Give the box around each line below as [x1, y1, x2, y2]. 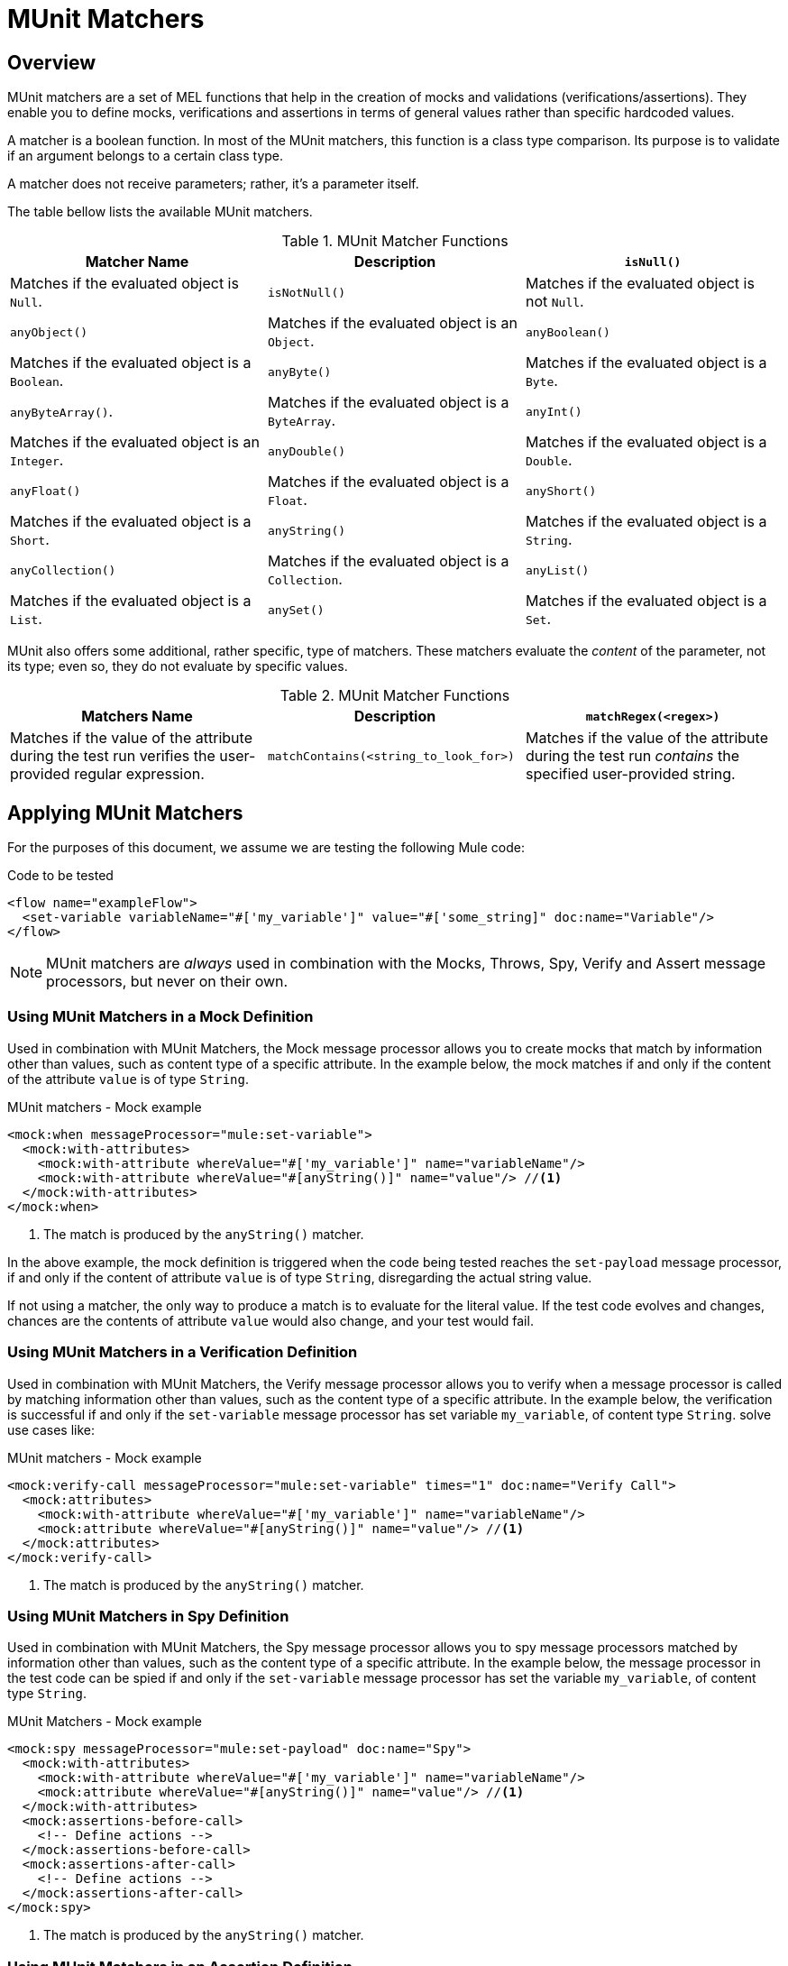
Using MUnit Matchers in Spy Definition [7, 1606, 289, 1625]
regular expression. [74, 765, 205, 784]
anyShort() [525, 483, 597, 498]
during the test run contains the [525, 747, 740, 766]
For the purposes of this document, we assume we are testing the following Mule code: [7, 840, 525, 856]
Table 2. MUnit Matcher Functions [279, 686, 510, 705]
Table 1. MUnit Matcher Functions [281, 232, 509, 251]
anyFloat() [10, 483, 81, 498]
